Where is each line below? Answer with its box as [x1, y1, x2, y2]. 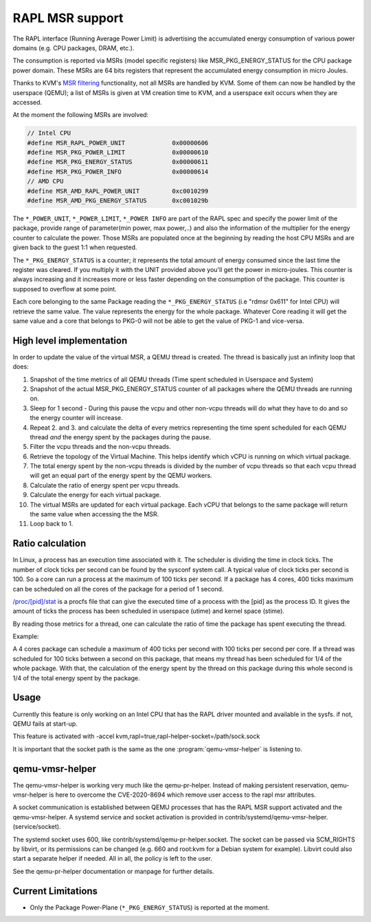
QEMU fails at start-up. [12, 720, 78, 728]
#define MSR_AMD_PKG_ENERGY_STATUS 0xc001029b [27, 197, 209, 205]
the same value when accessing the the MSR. [30, 510, 159, 518]
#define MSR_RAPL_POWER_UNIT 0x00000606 [27, 138, 209, 147]
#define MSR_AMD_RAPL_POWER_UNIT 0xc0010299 [27, 187, 209, 195]
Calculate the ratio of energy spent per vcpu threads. [30, 481, 180, 489]
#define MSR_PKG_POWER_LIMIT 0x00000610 [27, 149, 209, 156]
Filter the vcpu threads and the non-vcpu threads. [30, 443, 171, 451]
